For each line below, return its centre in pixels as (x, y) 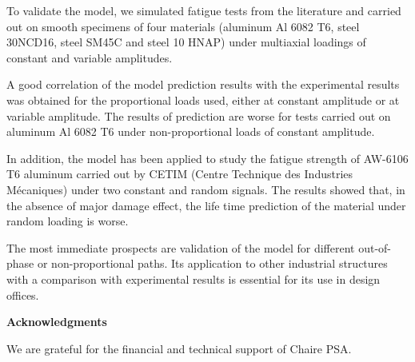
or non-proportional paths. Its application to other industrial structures (212, 263)
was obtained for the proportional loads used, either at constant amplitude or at (203, 99)
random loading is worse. (68, 221)
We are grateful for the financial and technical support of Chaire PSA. (179, 348)
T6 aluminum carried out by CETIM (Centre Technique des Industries (180, 174)
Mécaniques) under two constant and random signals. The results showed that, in (206, 189)
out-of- (375, 247)
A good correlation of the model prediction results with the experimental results (203, 84)
